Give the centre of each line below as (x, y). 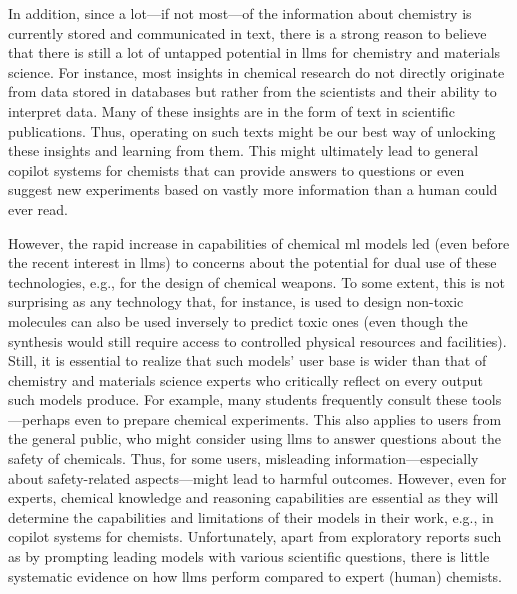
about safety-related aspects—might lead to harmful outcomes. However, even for (257, 477)
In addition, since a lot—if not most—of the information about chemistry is (240, 13)
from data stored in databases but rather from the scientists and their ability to (252, 91)
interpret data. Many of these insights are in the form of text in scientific (231, 110)
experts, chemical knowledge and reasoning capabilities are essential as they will (253, 497)
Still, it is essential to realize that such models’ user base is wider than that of (247, 360)
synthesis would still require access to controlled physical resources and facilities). (257, 340)
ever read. (38, 208)
